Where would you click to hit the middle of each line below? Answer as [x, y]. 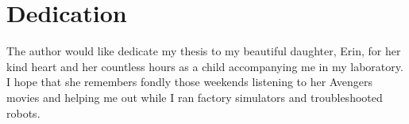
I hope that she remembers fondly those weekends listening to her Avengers [190, 82]
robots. [23, 113]
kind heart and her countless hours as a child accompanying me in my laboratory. [205, 66]
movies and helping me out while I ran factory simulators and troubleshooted [195, 97]
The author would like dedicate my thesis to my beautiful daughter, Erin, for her [204, 51]
